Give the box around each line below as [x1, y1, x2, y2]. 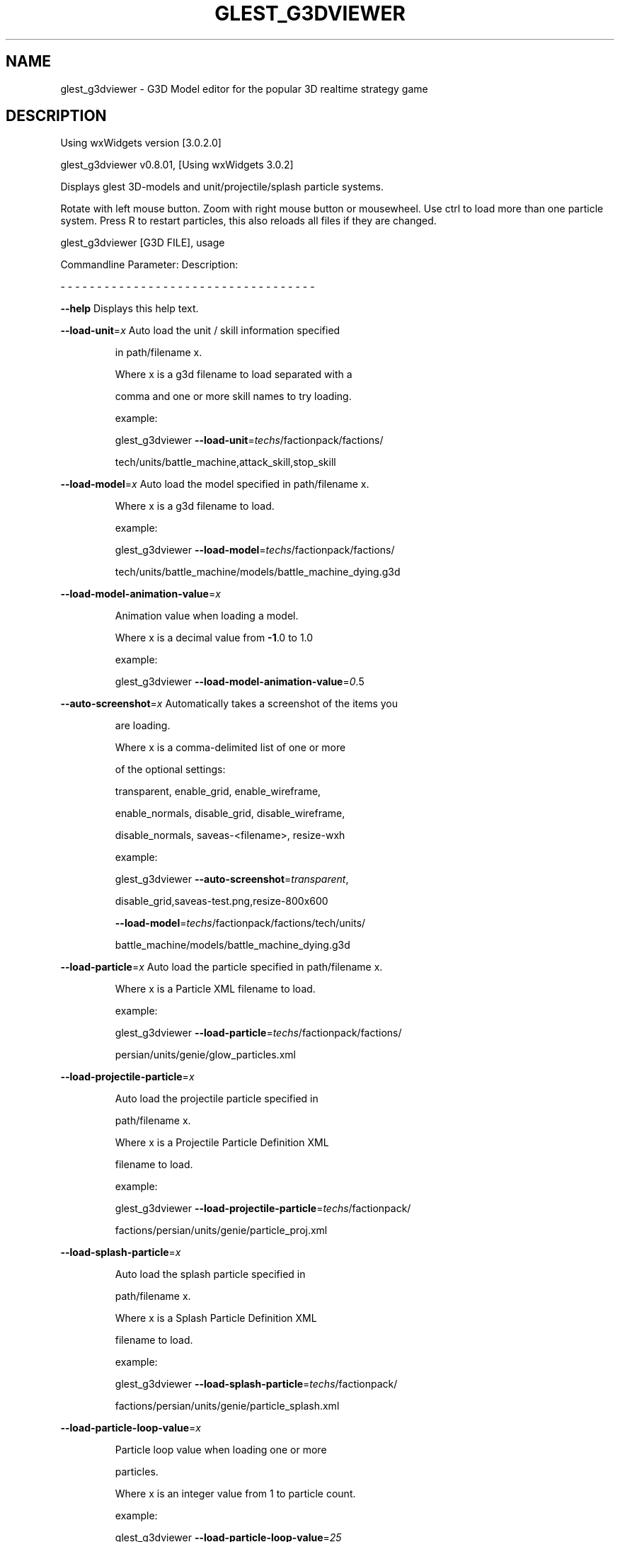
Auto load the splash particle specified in [115, 1268, 306, 1281]
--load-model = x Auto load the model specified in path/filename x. [60, 478, 369, 491]
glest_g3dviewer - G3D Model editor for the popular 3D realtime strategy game [60, 82, 428, 95]
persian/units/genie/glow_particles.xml [115, 1049, 296, 1061]
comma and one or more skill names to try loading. [115, 390, 352, 403]
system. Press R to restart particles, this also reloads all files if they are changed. [60, 215, 437, 227]
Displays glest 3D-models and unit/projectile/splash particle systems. [60, 181, 384, 193]
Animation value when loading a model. [115, 610, 299, 622]
